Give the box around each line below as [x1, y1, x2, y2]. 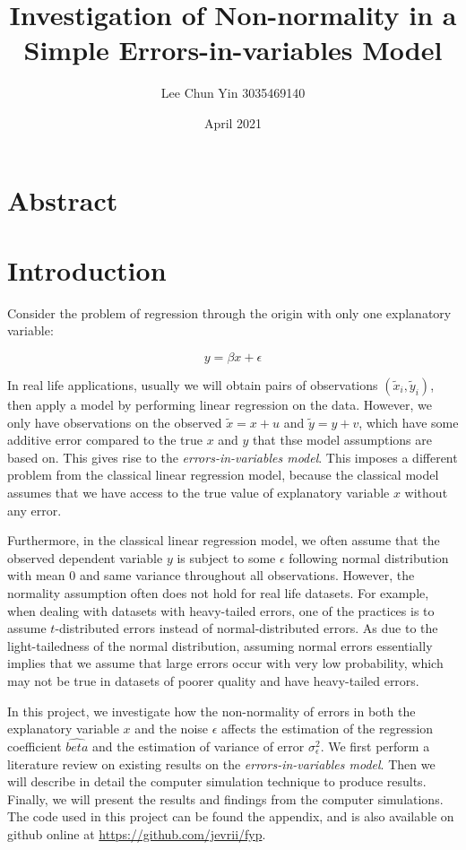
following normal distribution [289, 548, 449, 567]
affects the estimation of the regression [221, 719, 434, 738]
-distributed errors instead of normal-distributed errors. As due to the [55, 619, 438, 637]
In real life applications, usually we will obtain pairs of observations [7, 376, 378, 394]
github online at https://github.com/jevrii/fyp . [7, 824, 266, 843]
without [404, 482, 448, 501]
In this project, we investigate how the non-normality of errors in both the [7, 701, 416, 720]
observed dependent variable [7, 548, 163, 567]
